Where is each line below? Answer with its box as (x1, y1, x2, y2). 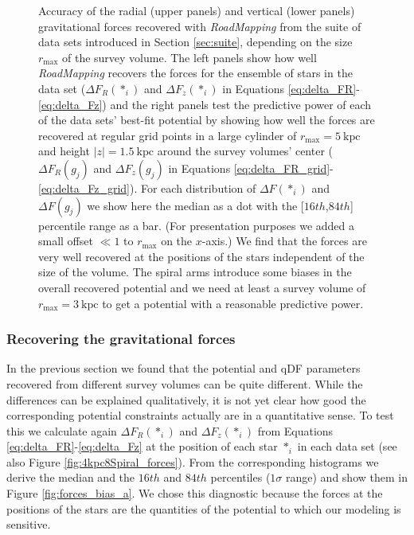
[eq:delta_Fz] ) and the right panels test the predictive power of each (38, 96, 372, 112)
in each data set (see (297, 438, 397, 455)
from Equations (257, 422, 334, 439)
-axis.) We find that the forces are (201, 232, 367, 249)
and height (38, 143, 90, 159)
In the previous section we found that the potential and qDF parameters (6, 360, 361, 377)
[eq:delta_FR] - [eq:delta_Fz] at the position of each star (6, 438, 278, 455)
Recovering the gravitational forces (6, 329, 236, 349)
